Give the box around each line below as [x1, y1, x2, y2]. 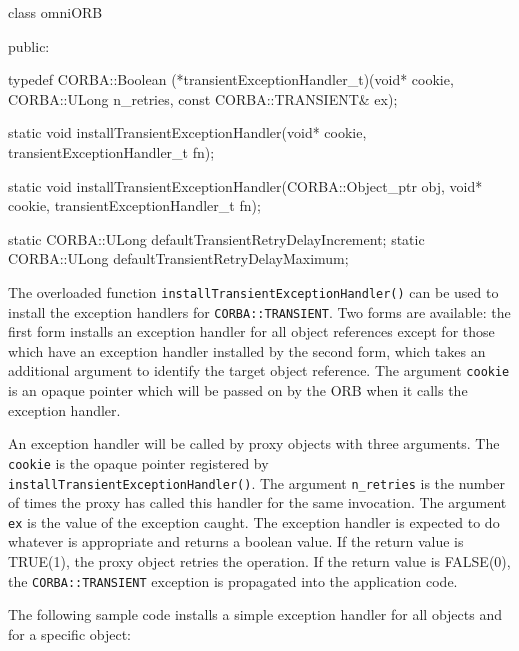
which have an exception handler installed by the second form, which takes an [8, 340, 486, 361]
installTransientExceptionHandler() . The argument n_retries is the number [8, 472, 505, 493]
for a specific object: [8, 623, 132, 644]
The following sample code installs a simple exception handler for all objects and [8, 604, 502, 625]
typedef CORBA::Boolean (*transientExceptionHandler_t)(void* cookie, [8, 69, 454, 90]
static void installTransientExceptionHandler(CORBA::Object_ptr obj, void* [8, 175, 483, 196]
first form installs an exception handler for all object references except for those [8, 321, 495, 342]
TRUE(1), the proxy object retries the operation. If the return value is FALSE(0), [8, 551, 511, 572]
